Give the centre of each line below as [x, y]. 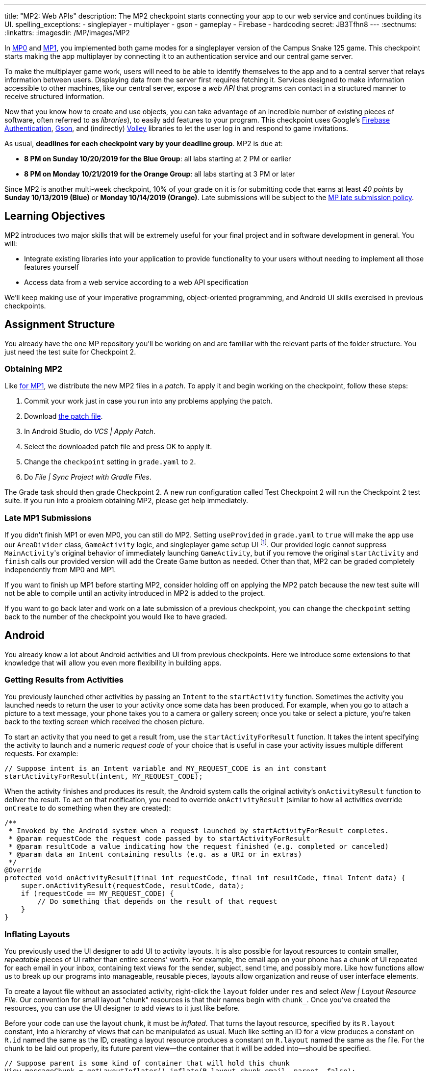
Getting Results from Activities [64, 680]
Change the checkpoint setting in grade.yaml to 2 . [110, 462]
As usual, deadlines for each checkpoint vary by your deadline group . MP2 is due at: [144, 143]
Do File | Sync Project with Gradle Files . [88, 477]
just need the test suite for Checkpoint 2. [70, 352]
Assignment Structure [60, 325]
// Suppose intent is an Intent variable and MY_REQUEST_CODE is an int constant [166, 769]
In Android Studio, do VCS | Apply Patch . [90, 432]
